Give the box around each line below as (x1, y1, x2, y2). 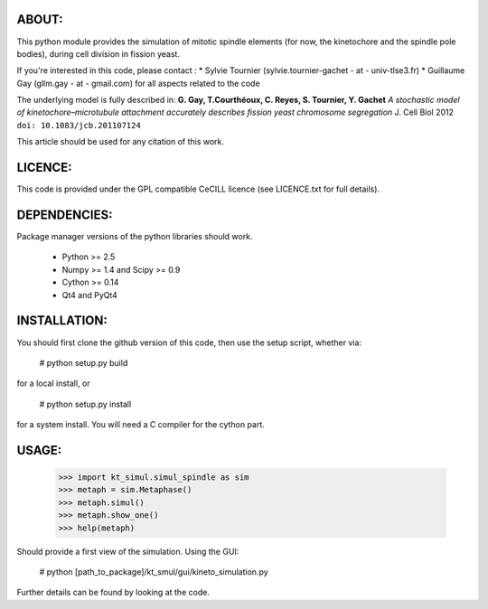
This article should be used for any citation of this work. (16, 136, 225, 147)
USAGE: (16, 443, 62, 458)
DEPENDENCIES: (16, 207, 113, 222)
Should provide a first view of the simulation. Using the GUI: (16, 546, 239, 557)
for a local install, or (16, 378, 90, 389)
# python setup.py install (39, 398, 132, 409)
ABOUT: (16, 12, 63, 27)
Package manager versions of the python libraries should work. (16, 231, 253, 242)
